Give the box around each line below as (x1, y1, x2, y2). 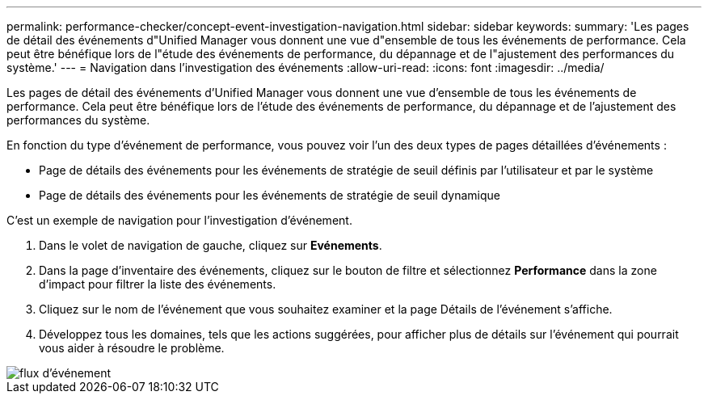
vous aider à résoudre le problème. (39, 341, 225, 355)
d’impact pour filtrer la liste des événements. (39, 277, 276, 291)
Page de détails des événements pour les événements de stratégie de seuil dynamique (39, 188, 500, 202)
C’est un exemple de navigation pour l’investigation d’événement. (6, 213, 352, 227)
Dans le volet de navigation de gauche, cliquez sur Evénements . (39, 238, 382, 252)
